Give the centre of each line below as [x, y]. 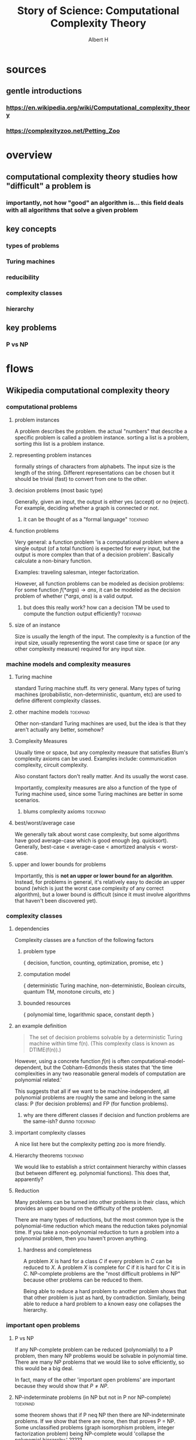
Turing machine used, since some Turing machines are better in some [99, 794]
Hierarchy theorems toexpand [49, 1156]
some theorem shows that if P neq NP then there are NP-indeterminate [100, 1415]
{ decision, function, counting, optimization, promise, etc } [93, 963]
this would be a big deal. [44, 1368]
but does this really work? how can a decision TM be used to [97, 607]
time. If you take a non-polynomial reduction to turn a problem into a [97, 1232]
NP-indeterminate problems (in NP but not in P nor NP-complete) [93, 1397]
